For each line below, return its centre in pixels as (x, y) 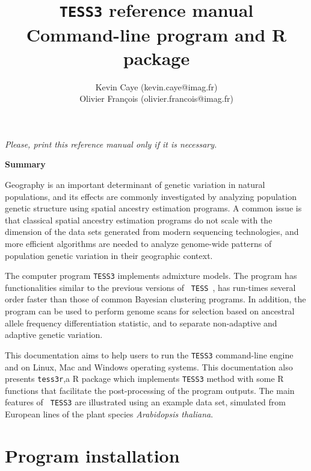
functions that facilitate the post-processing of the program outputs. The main (150, 390)
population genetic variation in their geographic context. (109, 255)
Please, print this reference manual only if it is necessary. (111, 144)
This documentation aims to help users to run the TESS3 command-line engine (149, 354)
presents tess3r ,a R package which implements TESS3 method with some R (144, 379)
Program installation (92, 455)
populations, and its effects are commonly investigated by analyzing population (151, 196)
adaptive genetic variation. (54, 335)
